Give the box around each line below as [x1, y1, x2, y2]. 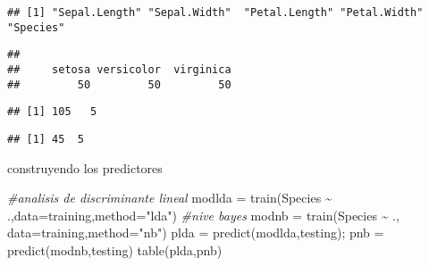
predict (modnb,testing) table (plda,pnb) [7, 240, 223, 259]
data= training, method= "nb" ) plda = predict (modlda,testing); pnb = [7, 223, 384, 242]
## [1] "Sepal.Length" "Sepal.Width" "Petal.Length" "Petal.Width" [7, 6, 424, 19]
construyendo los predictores [7, 158, 163, 177]
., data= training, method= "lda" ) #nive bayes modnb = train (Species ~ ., [7, 205, 400, 224]
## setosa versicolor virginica [7, 62, 231, 76]
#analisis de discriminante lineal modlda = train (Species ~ [7, 188, 332, 207]
